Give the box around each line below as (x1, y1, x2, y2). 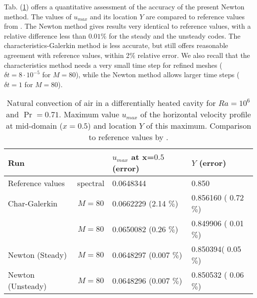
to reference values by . (88, 131, 169, 143)
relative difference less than (4, 30, 86, 41)
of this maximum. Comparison (146, 120, 252, 132)
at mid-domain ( (5, 120, 63, 132)
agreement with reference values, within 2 (4, 50, 130, 60)
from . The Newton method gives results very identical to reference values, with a (4, 21, 251, 31)
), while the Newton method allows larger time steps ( (76, 69, 240, 80)
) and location (87, 120, 136, 132)
